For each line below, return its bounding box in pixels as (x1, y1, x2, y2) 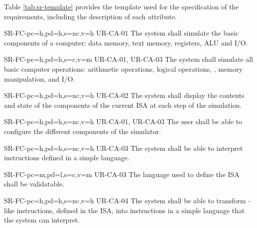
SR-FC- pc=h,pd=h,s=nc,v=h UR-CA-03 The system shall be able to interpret (4, 142, 243, 153)
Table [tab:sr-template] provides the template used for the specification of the (4, 1, 239, 11)
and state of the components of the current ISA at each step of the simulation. (4, 99, 242, 110)
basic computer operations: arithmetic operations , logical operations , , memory (4, 63, 243, 74)
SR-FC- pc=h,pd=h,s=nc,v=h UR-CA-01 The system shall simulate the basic (4, 28, 239, 38)
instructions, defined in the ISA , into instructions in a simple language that (16, 205, 245, 215)
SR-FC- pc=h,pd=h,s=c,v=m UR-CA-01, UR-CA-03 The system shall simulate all (4, 54, 253, 64)
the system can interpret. (4, 215, 80, 225)
